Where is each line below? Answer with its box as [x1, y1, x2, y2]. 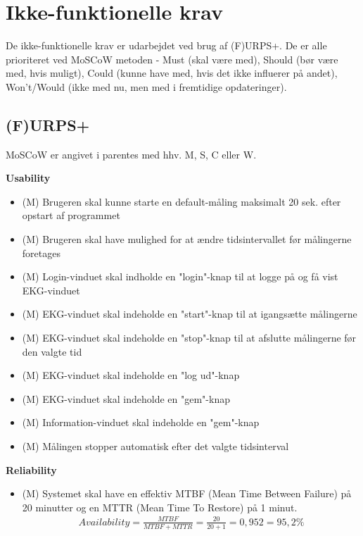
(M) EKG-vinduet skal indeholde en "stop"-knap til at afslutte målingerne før [22, 330, 357, 345]
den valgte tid [22, 344, 82, 359]
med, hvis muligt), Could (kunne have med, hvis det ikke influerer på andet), [6, 66, 338, 80]
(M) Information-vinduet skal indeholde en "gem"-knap [22, 415, 260, 430]
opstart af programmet [22, 208, 120, 223]
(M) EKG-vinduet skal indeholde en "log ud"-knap [22, 368, 240, 382]
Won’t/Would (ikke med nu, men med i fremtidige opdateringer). [6, 79, 287, 94]
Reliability [6, 462, 57, 477]
